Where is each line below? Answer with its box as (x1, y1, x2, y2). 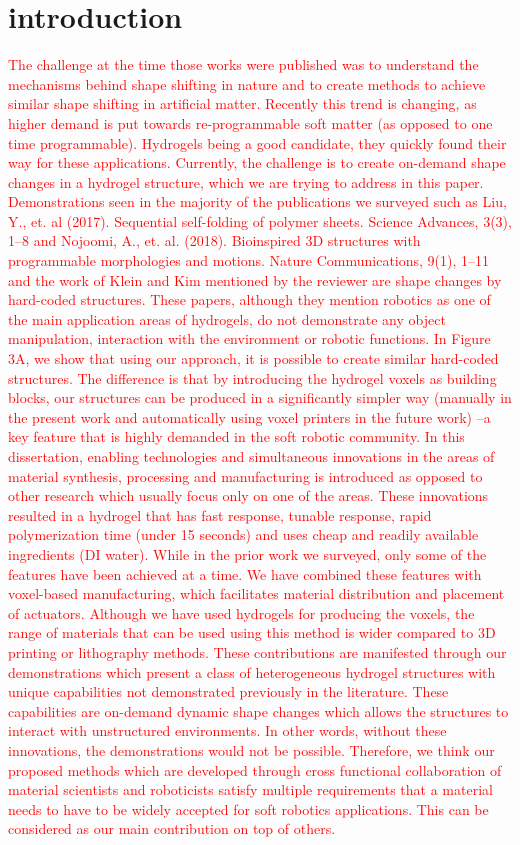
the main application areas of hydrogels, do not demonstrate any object (8, 308, 446, 329)
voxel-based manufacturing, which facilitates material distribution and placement (8, 583, 505, 604)
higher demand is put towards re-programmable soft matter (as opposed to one (8, 112, 493, 133)
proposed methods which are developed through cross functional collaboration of (8, 759, 502, 780)
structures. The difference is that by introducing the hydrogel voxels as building (8, 367, 497, 388)
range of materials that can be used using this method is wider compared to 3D (8, 622, 496, 643)
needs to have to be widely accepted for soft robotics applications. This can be (8, 798, 489, 819)
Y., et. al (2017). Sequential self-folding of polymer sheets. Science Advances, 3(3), (8, 210, 512, 231)
